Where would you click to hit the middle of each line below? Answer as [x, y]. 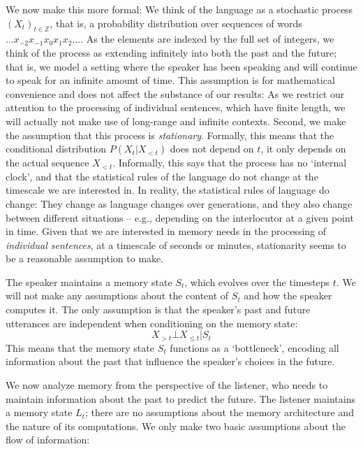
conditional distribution [56, 149]
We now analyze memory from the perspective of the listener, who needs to [167, 384]
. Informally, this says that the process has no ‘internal [230, 163]
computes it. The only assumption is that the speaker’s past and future [158, 309]
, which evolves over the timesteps [257, 281]
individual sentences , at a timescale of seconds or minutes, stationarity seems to [176, 244]
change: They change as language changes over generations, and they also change [179, 203]
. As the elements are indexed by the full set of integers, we [207, 39]
